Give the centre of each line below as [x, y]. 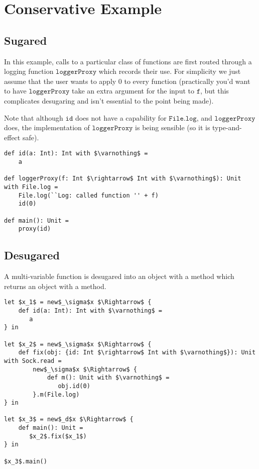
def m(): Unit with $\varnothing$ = [108, 378]
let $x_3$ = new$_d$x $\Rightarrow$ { [69, 419]
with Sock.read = [33, 361]
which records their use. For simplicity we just [170, 71]
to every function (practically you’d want [187, 81]
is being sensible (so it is [173, 127]
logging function [29, 71]
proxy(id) [35, 229]
